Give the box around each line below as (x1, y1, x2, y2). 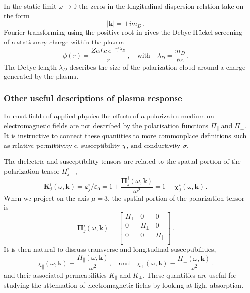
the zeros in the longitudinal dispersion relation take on (79, 1, 244, 11)
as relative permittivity (4, 140, 72, 150)
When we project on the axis (4, 192, 89, 203)
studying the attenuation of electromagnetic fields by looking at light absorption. (4, 279, 244, 290)
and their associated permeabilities (4, 269, 107, 279)
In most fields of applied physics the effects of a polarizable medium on (4, 110, 214, 120)
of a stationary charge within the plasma (4, 36, 124, 46)
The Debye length (4, 61, 57, 72)
